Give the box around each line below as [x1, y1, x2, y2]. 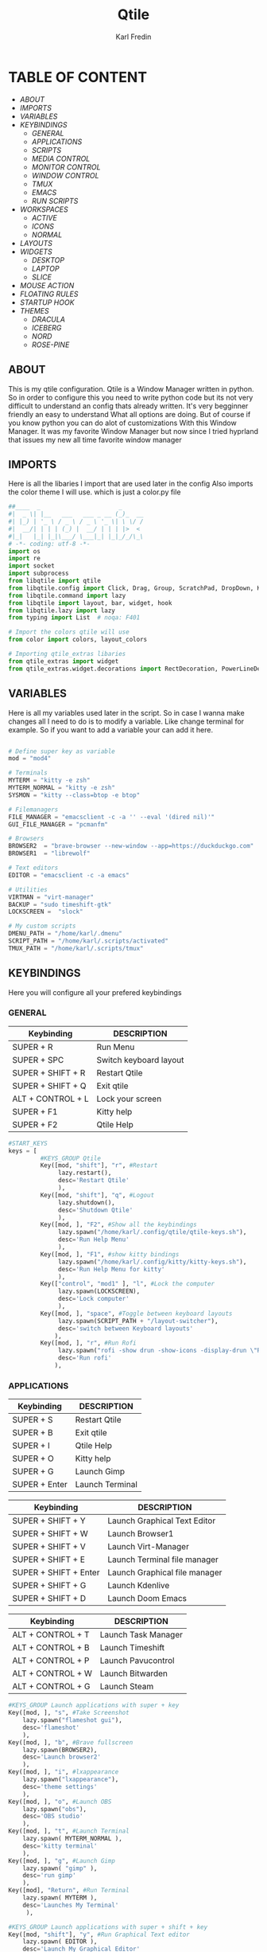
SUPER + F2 [12, 1118, 58, 1130]
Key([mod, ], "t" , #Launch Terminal [8, 1827, 130, 1836]
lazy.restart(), [58, 1169, 112, 1177]
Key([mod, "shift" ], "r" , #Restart [40, 1161, 158, 1169]
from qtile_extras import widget [8, 657, 119, 666]
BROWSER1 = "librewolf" [8, 849, 91, 857]
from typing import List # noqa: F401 [8, 614, 141, 622]
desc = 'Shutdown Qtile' [58, 1206, 133, 1214]
